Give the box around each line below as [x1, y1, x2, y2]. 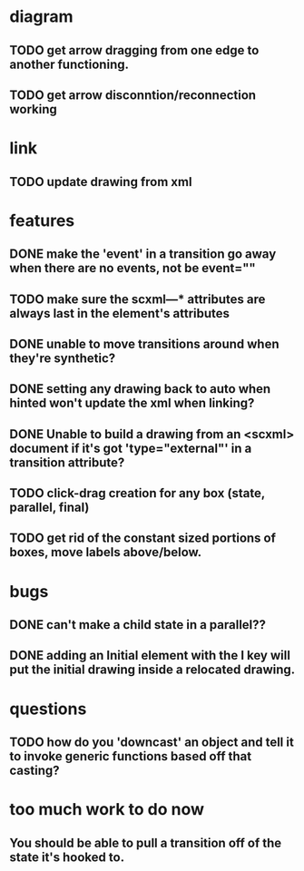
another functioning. [9, 56, 130, 72]
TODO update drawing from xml [9, 174, 192, 190]
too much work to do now [9, 799, 205, 820]
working [9, 102, 57, 117]
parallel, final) [9, 500, 90, 515]
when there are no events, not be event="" [9, 260, 256, 276]
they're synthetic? [9, 350, 116, 366]
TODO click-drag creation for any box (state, [9, 485, 266, 501]
